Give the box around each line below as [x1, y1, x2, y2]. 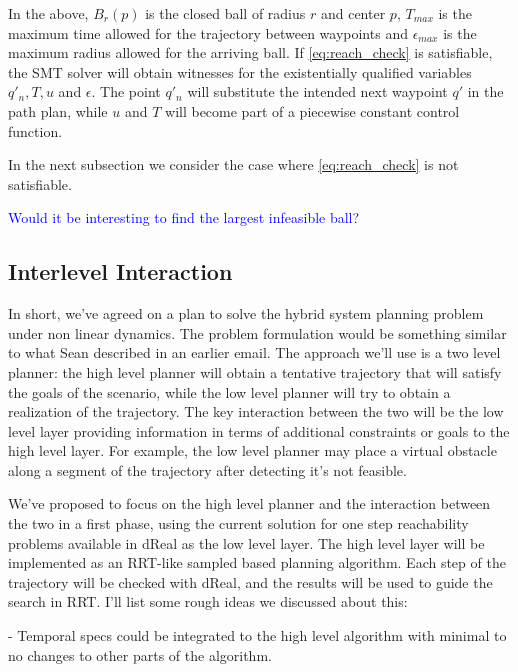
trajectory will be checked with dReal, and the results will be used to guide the [8, 571, 493, 592]
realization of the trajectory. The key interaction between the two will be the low [8, 401, 504, 422]
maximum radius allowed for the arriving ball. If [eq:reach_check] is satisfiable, [8, 42, 493, 63]
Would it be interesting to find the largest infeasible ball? [8, 207, 360, 228]
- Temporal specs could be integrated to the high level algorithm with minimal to [8, 625, 507, 646]
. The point [91, 81, 161, 102]
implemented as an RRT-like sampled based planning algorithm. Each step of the [8, 552, 506, 573]
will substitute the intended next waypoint [187, 81, 448, 102]
